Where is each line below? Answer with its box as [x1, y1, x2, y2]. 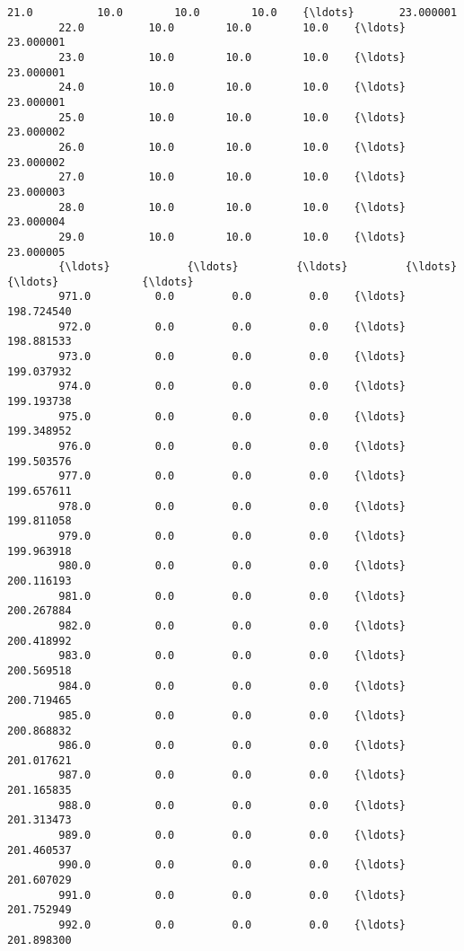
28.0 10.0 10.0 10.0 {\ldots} [58, 200, 406, 214]
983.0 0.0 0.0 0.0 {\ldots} [58, 649, 406, 663]
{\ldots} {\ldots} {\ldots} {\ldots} [58, 260, 458, 274]
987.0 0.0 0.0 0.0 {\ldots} [58, 769, 406, 782]
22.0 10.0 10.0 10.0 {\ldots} [58, 21, 406, 34]
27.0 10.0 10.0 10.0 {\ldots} [58, 171, 406, 184]
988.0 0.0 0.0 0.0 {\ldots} [58, 798, 406, 812]
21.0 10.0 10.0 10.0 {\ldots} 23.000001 [7, 6, 458, 19]
